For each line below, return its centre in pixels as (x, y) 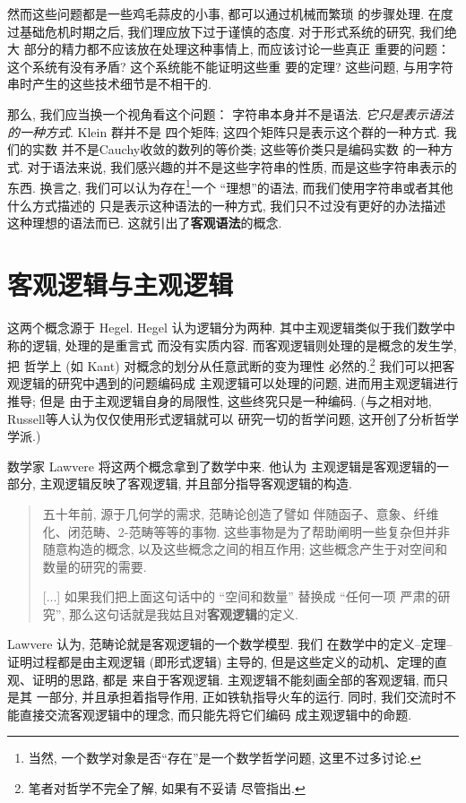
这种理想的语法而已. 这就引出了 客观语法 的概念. (145, 223)
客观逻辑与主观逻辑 (121, 284)
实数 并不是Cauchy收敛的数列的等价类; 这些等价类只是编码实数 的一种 (236, 149)
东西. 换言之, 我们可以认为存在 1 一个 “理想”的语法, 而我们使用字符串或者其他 (230, 186)
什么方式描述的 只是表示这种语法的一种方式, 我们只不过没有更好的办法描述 (227, 205)
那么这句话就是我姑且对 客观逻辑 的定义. (183, 613)
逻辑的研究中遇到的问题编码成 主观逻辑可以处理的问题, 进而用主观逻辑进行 (239, 383)
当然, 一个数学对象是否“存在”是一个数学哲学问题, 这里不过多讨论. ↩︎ (224, 758)
